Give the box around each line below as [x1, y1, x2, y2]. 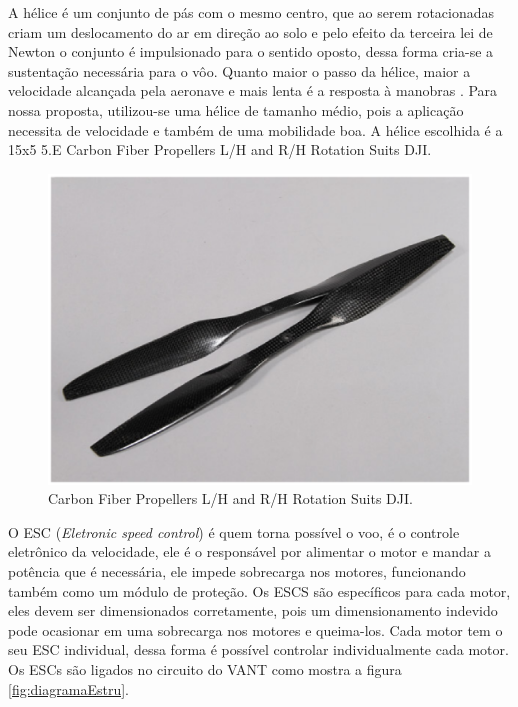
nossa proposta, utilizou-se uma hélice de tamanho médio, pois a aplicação [8, 99, 464, 120]
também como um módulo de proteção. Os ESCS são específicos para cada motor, [8, 580, 511, 601]
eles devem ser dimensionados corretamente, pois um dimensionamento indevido [8, 600, 498, 621]
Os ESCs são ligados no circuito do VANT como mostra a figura [8, 659, 402, 680]
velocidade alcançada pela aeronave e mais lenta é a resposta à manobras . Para [8, 80, 498, 101]
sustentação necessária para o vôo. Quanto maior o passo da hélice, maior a [8, 60, 471, 81]
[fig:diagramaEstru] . [8, 678, 129, 699]
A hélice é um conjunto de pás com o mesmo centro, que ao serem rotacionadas [8, 2, 495, 22]
